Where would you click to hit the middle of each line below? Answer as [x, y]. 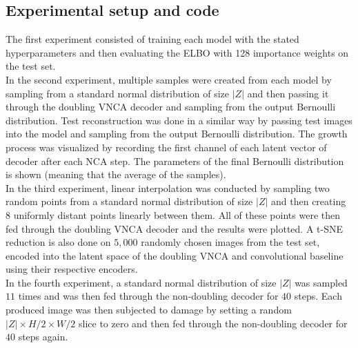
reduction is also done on [58, 242]
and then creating [309, 201]
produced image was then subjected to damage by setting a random [149, 310]
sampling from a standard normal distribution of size [118, 93]
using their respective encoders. [72, 269]
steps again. [43, 337]
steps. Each [318, 296]
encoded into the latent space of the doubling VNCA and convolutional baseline [175, 255]
